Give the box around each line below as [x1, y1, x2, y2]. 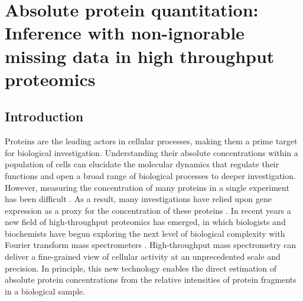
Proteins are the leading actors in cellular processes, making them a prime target [5, 135, 298, 147]
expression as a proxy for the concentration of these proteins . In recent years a [5, 204, 291, 216]
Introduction [5, 107, 84, 125]
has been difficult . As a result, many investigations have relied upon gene [5, 193, 272, 205]
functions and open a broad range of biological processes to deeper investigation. [5, 169, 296, 181]
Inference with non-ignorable [5, 21, 245, 45]
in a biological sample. [5, 285, 86, 297]
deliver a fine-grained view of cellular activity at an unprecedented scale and [5, 250, 281, 263]
